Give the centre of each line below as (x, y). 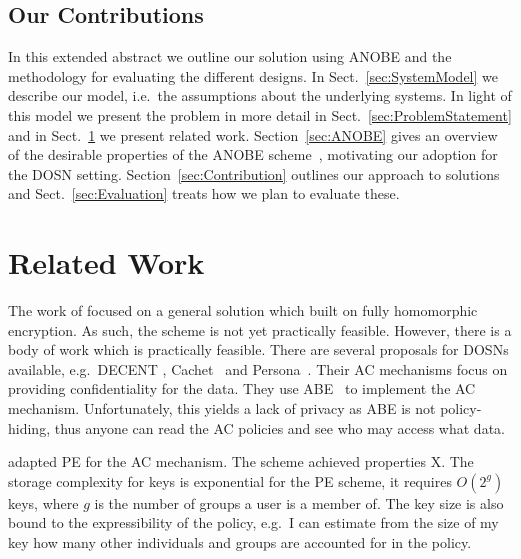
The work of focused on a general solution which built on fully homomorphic (243, 310)
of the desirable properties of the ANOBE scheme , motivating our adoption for (253, 154)
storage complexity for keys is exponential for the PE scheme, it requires (230, 480)
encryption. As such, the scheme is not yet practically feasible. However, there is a (260, 329)
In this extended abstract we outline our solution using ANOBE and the (230, 56)
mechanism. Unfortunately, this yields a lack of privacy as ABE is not (222, 408)
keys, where (43, 502)
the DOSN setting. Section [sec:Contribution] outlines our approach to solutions (254, 173)
